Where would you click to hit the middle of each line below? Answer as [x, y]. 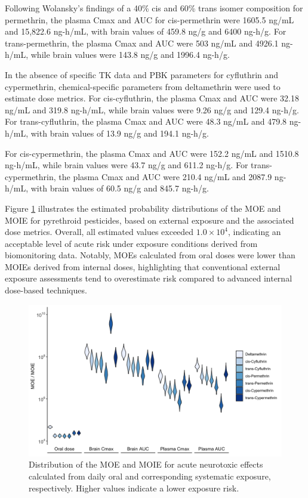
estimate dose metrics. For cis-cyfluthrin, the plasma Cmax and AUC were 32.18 [152, 98]
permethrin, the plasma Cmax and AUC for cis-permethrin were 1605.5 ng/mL [150, 19]
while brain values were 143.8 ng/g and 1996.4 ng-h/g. [130, 55]
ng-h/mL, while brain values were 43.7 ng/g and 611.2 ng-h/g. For [127, 165]
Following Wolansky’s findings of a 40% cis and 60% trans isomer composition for [154, 8]
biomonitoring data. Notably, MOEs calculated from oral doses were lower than [150, 255]
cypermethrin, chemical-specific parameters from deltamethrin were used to [143, 86]
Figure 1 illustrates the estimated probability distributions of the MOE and [143, 208]
